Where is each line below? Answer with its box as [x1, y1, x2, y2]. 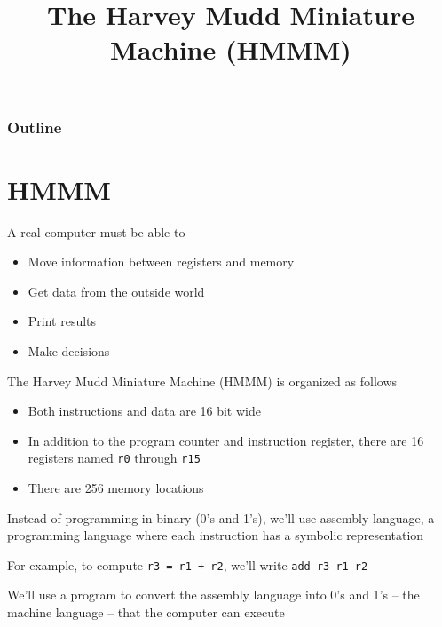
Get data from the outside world [28, 282, 205, 300]
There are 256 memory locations [28, 479, 204, 497]
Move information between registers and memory [28, 252, 295, 271]
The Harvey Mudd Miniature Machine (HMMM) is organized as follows [7, 371, 398, 390]
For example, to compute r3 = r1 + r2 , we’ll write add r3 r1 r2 [7, 555, 368, 574]
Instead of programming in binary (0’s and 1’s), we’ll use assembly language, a [7, 508, 435, 527]
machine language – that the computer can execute [7, 603, 285, 622]
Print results [28, 312, 97, 330]
